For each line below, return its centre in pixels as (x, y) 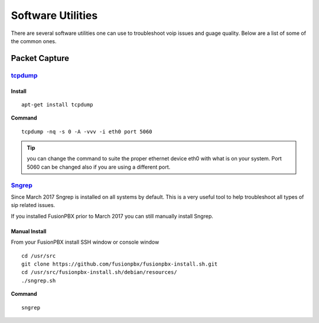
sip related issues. (33, 205)
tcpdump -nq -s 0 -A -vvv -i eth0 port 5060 (87, 131)
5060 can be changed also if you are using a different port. (99, 167)
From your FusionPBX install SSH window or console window (85, 242)
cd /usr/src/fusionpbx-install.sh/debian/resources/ (99, 272)
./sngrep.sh (39, 280)
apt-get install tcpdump (57, 104)
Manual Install (29, 231)
